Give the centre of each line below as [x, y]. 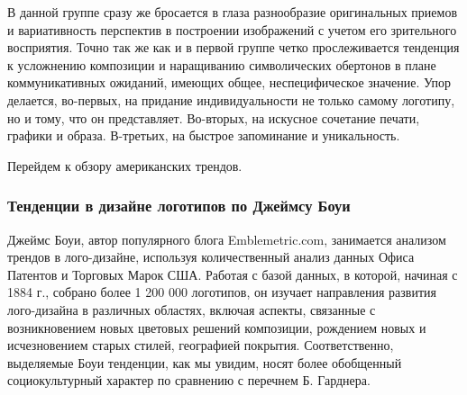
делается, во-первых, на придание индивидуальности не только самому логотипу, [231, 99]
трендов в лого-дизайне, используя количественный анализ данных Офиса [211, 257]
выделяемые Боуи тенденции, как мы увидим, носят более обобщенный [205, 362]
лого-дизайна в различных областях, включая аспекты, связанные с [192, 309]
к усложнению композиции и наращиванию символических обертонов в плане [222, 64]
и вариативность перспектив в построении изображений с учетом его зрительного [232, 29]
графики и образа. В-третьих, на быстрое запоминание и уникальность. [204, 135]
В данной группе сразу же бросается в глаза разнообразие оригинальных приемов [233, 12]
